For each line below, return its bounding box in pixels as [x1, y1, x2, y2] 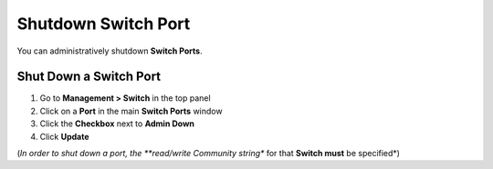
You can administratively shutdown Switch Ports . [16, 45, 203, 56]
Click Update [39, 131, 89, 142]
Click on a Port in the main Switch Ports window [39, 105, 223, 116]
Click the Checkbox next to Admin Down [39, 118, 195, 129]
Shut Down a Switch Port [16, 69, 162, 84]
